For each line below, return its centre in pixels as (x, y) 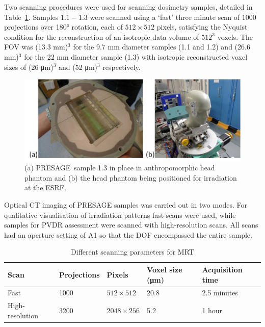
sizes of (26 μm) (29, 67)
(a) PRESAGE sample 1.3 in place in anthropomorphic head (120, 168)
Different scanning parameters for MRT (132, 252)
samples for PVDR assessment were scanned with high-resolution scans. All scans (131, 225)
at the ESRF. (45, 187)
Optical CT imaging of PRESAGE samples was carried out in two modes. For (126, 204)
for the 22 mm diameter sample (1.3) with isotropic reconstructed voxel (136, 56)
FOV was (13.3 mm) (36, 47)
